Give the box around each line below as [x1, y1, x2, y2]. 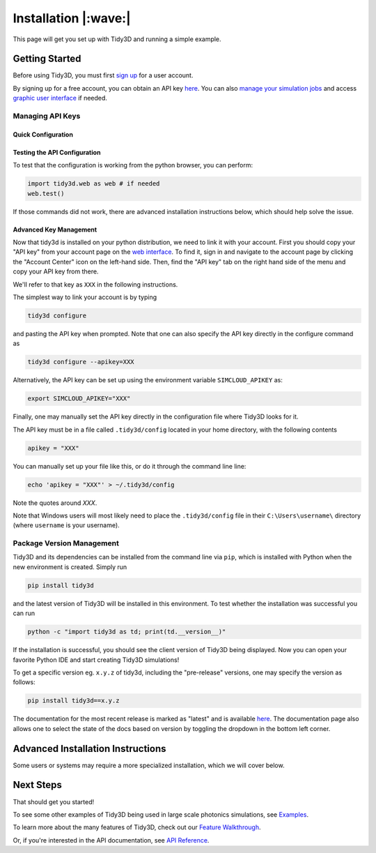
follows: [13, 678, 36, 686]
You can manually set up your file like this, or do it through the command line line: [13, 462, 246, 470]
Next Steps [13, 779, 62, 791]
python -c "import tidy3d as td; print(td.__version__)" [27, 628, 226, 636]
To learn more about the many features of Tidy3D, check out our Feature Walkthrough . [13, 823, 261, 831]
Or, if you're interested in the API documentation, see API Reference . [13, 836, 210, 844]
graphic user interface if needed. [13, 94, 108, 103]
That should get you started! [13, 797, 94, 806]
